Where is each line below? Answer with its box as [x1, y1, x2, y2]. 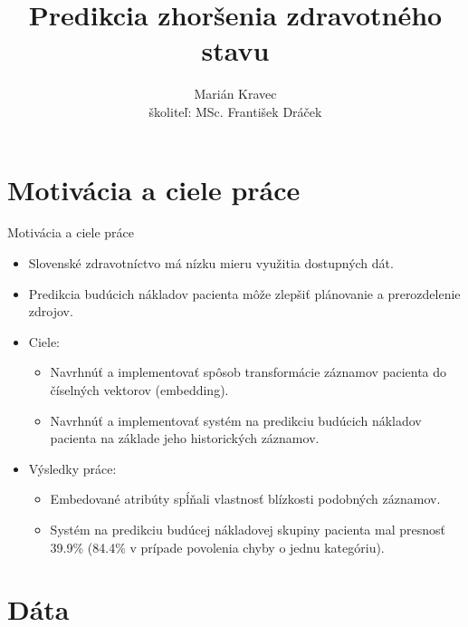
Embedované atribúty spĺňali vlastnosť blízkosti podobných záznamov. [50, 489, 441, 508]
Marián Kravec [194, 84, 277, 103]
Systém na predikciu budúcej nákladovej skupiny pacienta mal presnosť [50, 519, 445, 538]
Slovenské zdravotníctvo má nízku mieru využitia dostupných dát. [28, 254, 394, 273]
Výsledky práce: [28, 458, 117, 477]
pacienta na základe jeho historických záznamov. [50, 429, 320, 448]
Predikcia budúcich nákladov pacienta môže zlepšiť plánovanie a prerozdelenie [28, 284, 461, 303]
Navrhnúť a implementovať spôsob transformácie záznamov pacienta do [50, 362, 447, 381]
